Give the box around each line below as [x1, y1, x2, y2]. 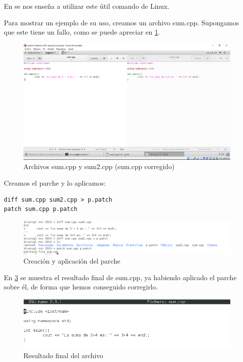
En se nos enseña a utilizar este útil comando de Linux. [4, 1, 170, 11]
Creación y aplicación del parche [23, 256, 121, 266]
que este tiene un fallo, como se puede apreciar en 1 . [4, 27, 160, 37]
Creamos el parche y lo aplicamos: [4, 178, 106, 188]
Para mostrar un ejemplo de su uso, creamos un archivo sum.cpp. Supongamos [4, 17, 239, 27]
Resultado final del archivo [23, 350, 103, 361]
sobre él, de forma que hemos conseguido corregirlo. [4, 282, 158, 292]
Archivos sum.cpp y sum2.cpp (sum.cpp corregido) [23, 161, 175, 171]
